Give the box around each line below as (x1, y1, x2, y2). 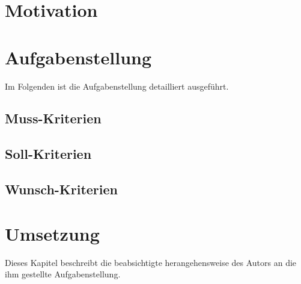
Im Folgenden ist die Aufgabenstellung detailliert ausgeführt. (5, 79, 229, 92)
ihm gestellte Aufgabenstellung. (5, 268, 121, 280)
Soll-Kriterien (5, 144, 92, 163)
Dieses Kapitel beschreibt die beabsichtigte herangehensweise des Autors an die (5, 256, 297, 268)
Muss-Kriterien (5, 109, 102, 128)
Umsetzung (5, 221, 100, 245)
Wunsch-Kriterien (5, 180, 118, 199)
